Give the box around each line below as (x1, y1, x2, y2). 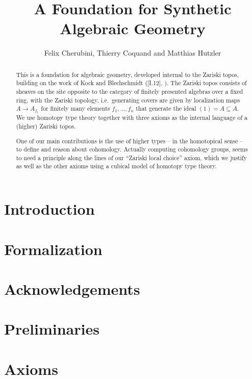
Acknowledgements (4, 278, 140, 299)
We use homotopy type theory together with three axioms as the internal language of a (16, 113, 247, 122)
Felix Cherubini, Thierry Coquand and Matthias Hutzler (44, 47, 221, 58)
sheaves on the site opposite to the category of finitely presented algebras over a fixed (16, 87, 243, 96)
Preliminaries (4, 318, 99, 339)
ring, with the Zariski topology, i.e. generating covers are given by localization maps (16, 95, 240, 104)
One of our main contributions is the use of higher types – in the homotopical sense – (16, 136, 243, 145)
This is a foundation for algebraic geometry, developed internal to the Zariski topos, (16, 70, 239, 79)
